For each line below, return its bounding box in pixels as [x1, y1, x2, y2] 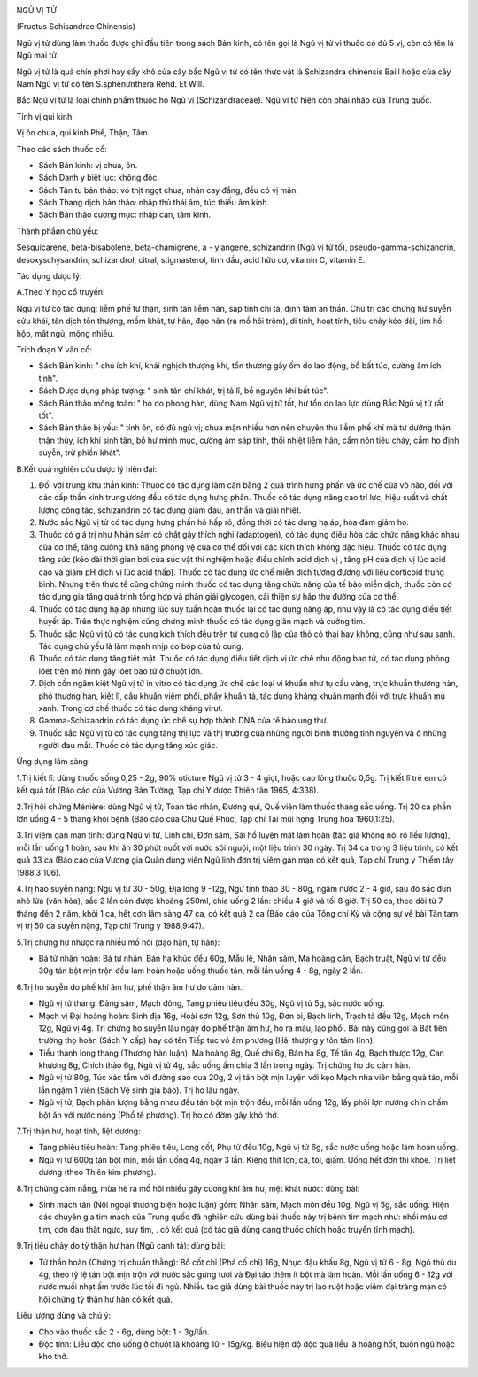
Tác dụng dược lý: [16, 271, 82, 282]
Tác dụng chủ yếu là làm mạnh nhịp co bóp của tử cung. [38, 640, 243, 651]
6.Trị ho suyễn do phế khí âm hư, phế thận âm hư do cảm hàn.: [16, 981, 245, 992]
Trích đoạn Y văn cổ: [16, 344, 93, 354]
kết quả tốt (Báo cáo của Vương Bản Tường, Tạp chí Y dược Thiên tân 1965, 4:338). [16, 785, 319, 796]
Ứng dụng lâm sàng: [16, 756, 90, 767]
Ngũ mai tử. [16, 50, 59, 61]
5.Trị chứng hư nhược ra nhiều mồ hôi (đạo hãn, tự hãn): [16, 937, 220, 948]
